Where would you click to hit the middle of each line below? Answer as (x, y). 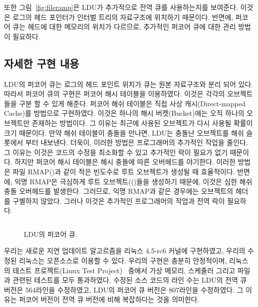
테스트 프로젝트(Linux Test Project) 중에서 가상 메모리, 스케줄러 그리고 (124, 270)
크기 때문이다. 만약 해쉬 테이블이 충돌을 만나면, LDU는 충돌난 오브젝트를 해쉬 (124, 132)
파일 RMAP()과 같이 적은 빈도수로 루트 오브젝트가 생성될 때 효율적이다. (124, 171)
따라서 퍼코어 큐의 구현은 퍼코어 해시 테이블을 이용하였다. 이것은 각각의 (115, 94)
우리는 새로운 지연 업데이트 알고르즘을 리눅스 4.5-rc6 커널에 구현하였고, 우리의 (125, 251)
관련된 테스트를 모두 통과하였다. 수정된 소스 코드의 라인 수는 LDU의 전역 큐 (130, 280)
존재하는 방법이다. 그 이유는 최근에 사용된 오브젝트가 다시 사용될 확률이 (142, 122)
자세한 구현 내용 (42, 63)
